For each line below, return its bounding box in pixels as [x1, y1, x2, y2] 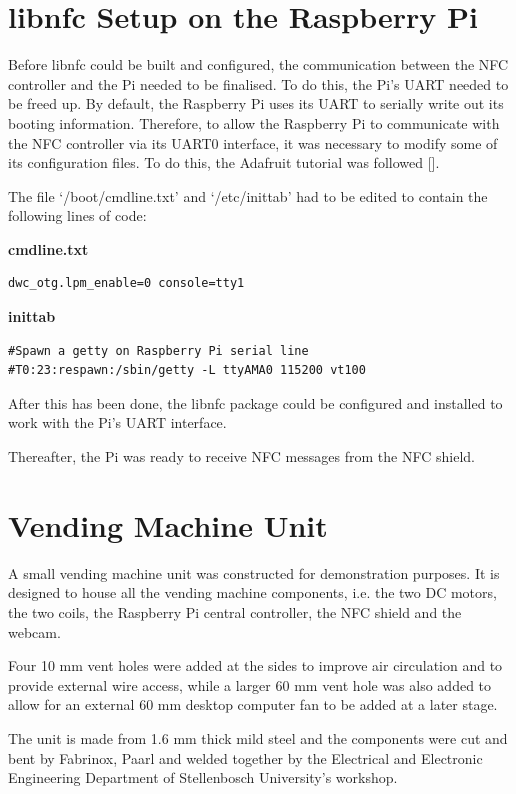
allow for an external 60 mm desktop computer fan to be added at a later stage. [8, 694, 498, 715]
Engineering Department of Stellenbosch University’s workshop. [8, 767, 398, 788]
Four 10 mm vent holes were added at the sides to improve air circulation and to [8, 655, 503, 676]
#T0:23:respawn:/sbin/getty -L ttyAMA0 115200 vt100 [8, 363, 366, 378]
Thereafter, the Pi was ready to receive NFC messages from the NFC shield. [8, 446, 475, 467]
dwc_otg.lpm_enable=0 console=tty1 [8, 276, 245, 291]
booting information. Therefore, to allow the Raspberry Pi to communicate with [8, 112, 500, 133]
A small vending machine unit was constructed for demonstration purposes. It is [8, 562, 500, 583]
